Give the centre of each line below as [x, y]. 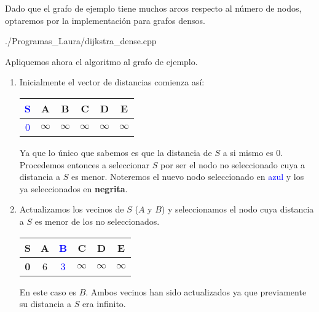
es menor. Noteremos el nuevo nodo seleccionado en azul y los [187, 177]
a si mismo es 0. [253, 152]
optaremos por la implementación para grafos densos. [105, 20]
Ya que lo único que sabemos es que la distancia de [116, 152]
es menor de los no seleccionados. [97, 221]
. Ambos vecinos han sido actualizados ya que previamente [196, 291]
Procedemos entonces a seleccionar [85, 164]
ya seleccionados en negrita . [73, 188]
